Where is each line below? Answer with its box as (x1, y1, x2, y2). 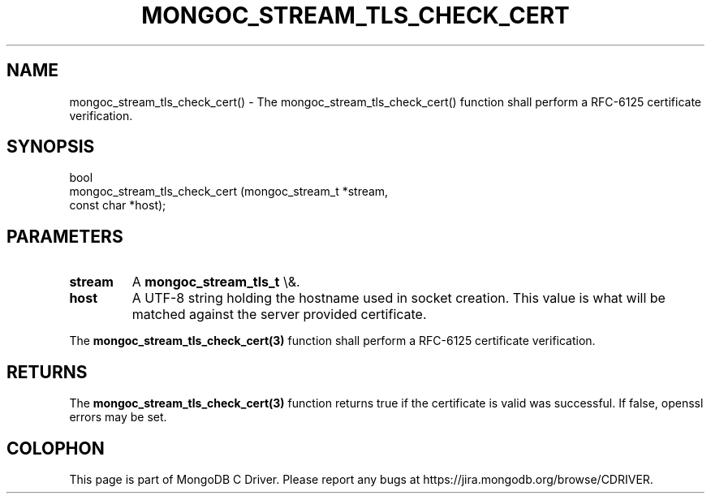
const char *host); (69, 198, 166, 213)
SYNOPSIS (6, 136, 95, 157)
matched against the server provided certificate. (131, 306, 427, 323)
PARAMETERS (6, 226, 123, 247)
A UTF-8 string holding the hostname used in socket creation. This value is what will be (131, 290, 666, 307)
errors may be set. (69, 410, 167, 425)
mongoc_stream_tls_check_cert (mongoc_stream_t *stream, (69, 184, 389, 199)
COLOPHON (6, 437, 105, 459)
